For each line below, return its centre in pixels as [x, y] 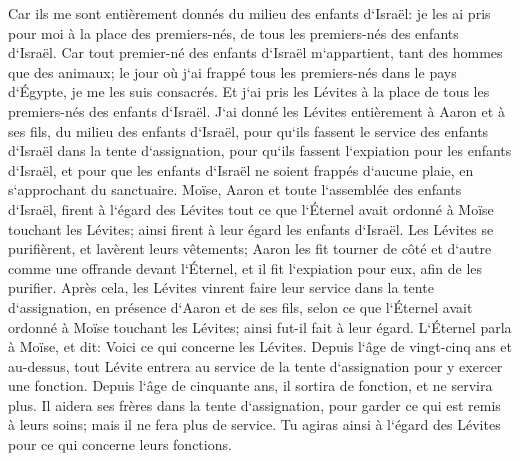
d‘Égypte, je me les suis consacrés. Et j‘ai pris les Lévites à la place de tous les [249, 91]
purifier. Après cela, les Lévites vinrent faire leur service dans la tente [221, 287]
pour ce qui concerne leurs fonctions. [120, 444]
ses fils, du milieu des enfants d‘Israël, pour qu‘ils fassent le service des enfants [248, 130]
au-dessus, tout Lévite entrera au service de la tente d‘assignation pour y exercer [255, 365]
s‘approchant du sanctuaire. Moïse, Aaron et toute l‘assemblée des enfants [235, 189]
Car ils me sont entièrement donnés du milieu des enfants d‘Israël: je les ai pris [249, 13]
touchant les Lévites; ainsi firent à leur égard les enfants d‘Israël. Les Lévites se [251, 228]
